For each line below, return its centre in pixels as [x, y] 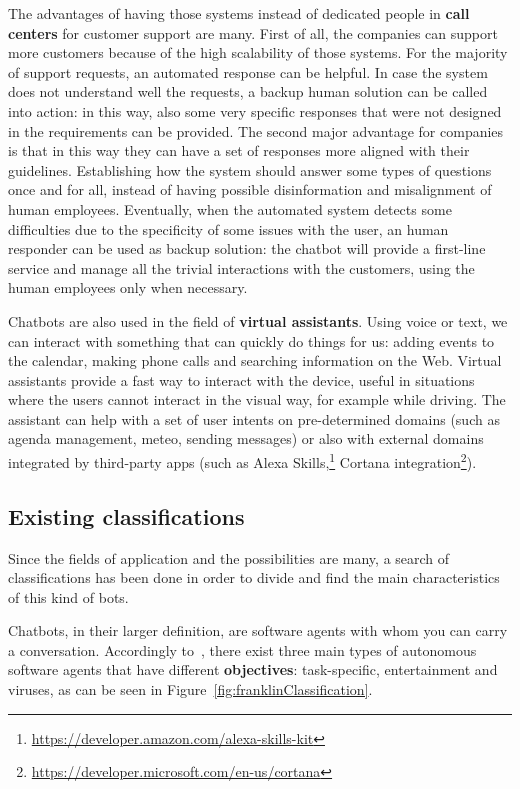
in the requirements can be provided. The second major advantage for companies [256, 130]
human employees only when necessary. [128, 287]
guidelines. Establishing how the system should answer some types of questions [250, 169]
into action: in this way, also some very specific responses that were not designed [255, 110]
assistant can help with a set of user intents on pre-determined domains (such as [254, 418]
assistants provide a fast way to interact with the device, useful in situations [241, 379]
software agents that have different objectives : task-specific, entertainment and [253, 669]
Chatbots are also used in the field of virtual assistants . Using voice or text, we [258, 320]
